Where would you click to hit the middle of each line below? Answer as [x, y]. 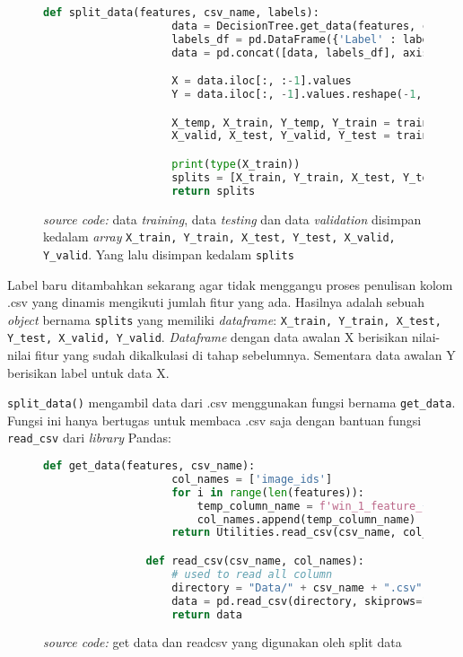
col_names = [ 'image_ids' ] [252, 479]
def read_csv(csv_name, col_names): [255, 561]
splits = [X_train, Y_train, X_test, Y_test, [310, 177]
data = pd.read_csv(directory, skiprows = [297, 601]
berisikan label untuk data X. [88, 372]
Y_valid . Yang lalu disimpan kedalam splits [169, 254]
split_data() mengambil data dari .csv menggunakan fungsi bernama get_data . [231, 403]
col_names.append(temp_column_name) [306, 519]
